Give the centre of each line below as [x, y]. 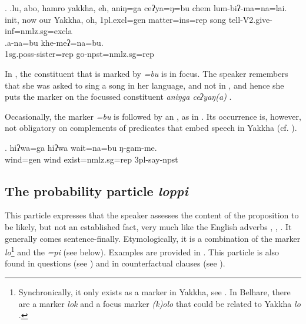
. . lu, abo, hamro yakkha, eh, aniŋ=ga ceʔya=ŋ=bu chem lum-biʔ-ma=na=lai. [146, 8]
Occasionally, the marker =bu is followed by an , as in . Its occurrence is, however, [153, 116]
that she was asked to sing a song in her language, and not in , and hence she [144, 85]
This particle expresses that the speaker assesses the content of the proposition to [152, 215]
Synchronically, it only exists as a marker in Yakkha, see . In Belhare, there [154, 291]
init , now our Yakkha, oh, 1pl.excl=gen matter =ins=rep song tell [123, 19]
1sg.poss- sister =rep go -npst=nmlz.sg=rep [79, 54]
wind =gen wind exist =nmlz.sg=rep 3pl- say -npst [92, 159]
